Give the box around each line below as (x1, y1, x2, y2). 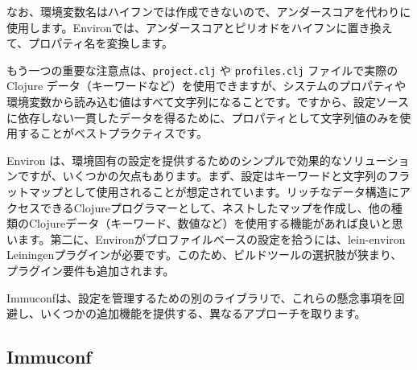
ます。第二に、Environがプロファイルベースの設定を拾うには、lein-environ (17, 230, 406, 247)
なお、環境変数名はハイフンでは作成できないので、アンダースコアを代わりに (6, 3, 411, 19)
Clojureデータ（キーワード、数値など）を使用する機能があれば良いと (28, 215, 392, 232)
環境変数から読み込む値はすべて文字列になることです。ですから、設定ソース (6, 93, 409, 110)
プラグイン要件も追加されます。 (6, 261, 175, 278)
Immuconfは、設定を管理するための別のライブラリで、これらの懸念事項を (6, 289, 394, 306)
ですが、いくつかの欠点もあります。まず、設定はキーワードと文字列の (17, 167, 388, 184)
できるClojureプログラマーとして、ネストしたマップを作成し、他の (39, 199, 391, 216)
